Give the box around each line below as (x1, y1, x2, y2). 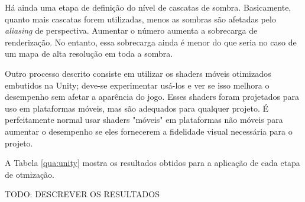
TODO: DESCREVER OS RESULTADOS (5, 188, 160, 200)
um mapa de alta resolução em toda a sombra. (5, 47, 173, 60)
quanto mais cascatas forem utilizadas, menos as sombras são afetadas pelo (5, 12, 276, 25)
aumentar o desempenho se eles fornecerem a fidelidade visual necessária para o (5, 125, 293, 137)
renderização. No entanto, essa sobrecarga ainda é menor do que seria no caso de (5, 35, 297, 48)
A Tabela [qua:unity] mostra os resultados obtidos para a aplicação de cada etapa (5, 157, 300, 169)
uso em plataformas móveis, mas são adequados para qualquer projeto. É (5, 102, 269, 114)
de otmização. (5, 168, 54, 180)
